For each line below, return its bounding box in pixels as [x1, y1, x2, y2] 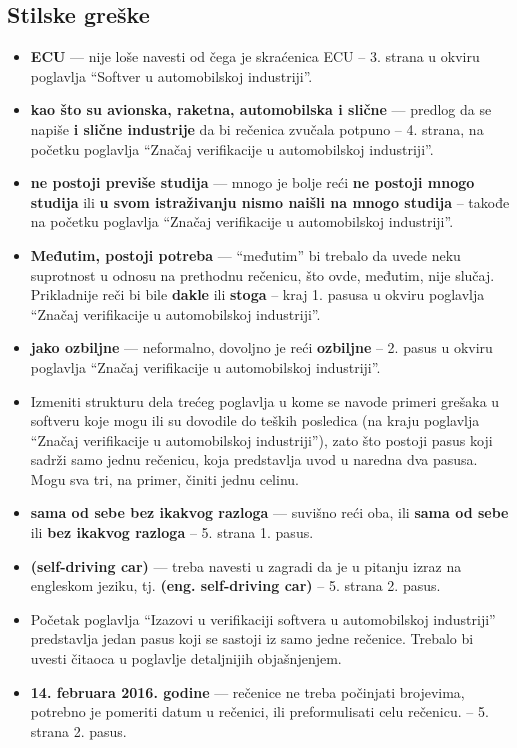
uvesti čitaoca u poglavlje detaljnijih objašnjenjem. [30, 648, 342, 669]
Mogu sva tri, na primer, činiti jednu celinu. [30, 468, 299, 489]
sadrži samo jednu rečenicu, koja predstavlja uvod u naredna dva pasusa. [30, 449, 478, 470]
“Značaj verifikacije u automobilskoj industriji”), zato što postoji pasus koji [30, 429, 493, 450]
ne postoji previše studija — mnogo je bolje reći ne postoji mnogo [30, 172, 475, 193]
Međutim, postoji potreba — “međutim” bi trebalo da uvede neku [30, 244, 461, 265]
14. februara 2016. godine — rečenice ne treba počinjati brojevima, [30, 681, 465, 702]
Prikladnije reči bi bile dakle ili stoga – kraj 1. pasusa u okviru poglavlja [30, 284, 485, 305]
